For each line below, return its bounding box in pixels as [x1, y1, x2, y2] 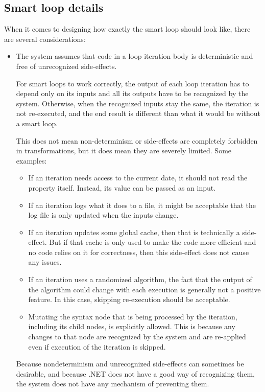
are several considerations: [4, 33, 86, 44]
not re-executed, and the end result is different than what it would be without [16, 108, 261, 119]
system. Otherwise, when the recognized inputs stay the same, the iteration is [16, 98, 259, 108]
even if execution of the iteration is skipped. [28, 341, 166, 352]
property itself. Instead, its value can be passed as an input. [28, 182, 216, 193]
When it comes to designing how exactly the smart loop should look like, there [4, 24, 251, 34]
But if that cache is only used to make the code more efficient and [49, 237, 256, 247]
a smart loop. [16, 118, 58, 128]
